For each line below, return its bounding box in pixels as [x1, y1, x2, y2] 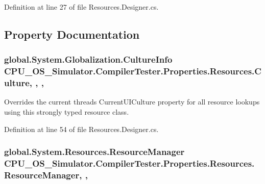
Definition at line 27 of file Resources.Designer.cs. [4, 2, 159, 12]
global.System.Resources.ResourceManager [4, 145, 185, 158]
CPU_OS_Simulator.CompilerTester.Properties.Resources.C [4, 65, 261, 77]
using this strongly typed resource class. [4, 107, 129, 117]
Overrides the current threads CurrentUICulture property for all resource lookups [4, 96, 260, 107]
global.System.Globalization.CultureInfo [4, 53, 173, 66]
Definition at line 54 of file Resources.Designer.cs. [4, 123, 159, 134]
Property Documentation [4, 26, 140, 42]
